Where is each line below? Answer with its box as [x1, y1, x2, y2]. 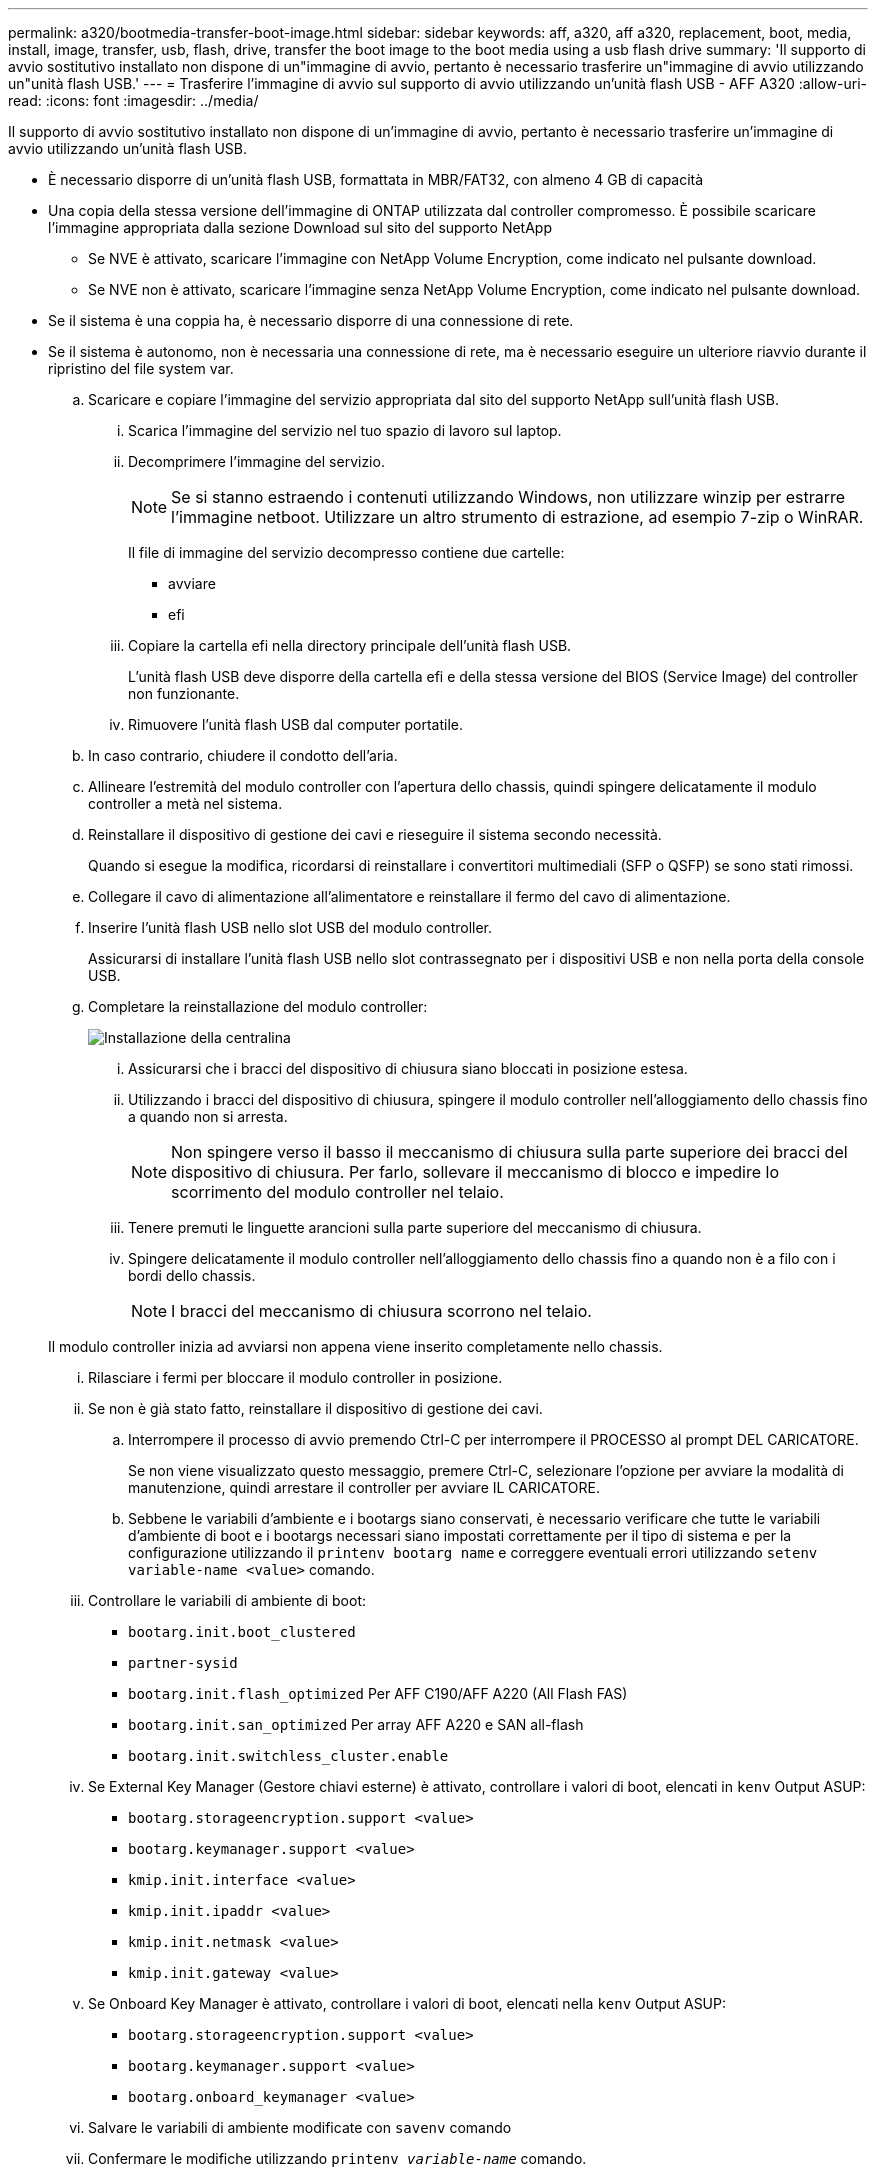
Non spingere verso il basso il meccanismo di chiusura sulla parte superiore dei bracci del [171, 1142, 848, 1162]
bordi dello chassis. [128, 1267, 256, 1284]
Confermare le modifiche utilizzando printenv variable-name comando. [88, 2150, 587, 2167]
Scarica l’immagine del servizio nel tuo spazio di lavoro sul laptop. [128, 422, 562, 439]
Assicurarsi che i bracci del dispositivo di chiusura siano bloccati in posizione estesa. [128, 1060, 688, 1077]
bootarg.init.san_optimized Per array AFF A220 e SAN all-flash [128, 1716, 584, 1733]
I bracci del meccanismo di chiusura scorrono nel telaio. [171, 1301, 592, 1321]
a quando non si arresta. [128, 1108, 288, 1125]
